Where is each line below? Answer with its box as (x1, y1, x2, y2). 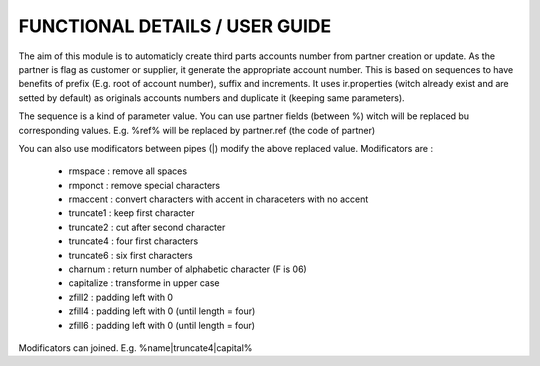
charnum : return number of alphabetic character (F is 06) (68, 263, 307, 275)
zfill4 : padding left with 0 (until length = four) (68, 305, 256, 317)
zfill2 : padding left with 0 (68, 291, 174, 303)
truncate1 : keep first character (68, 207, 195, 219)
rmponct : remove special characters (68, 179, 220, 191)
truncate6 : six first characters (68, 249, 194, 261)
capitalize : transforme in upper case (68, 277, 220, 289)
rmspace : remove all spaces (68, 165, 188, 177)
